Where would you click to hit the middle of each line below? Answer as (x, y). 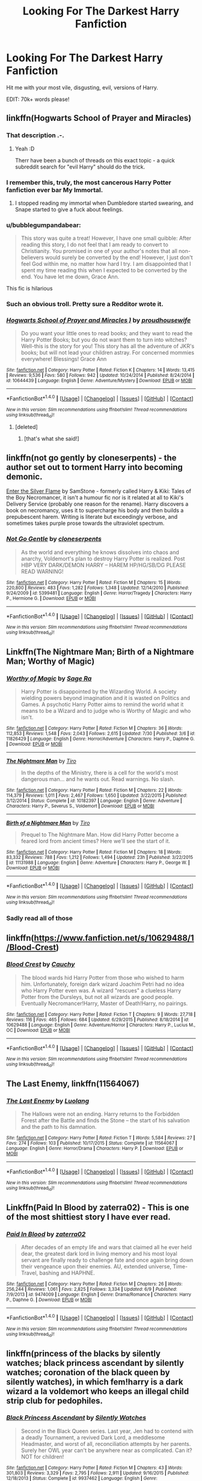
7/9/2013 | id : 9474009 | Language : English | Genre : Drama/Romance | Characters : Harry (99, 1295)
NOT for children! (42, 1456)
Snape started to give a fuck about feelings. (69, 209)
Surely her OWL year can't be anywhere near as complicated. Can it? (106, 1450)
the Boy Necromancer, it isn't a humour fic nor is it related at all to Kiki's (95, 498)
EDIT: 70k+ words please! (38, 99)
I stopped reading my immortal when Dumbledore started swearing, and (104, 203)
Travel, (29, 1273)
